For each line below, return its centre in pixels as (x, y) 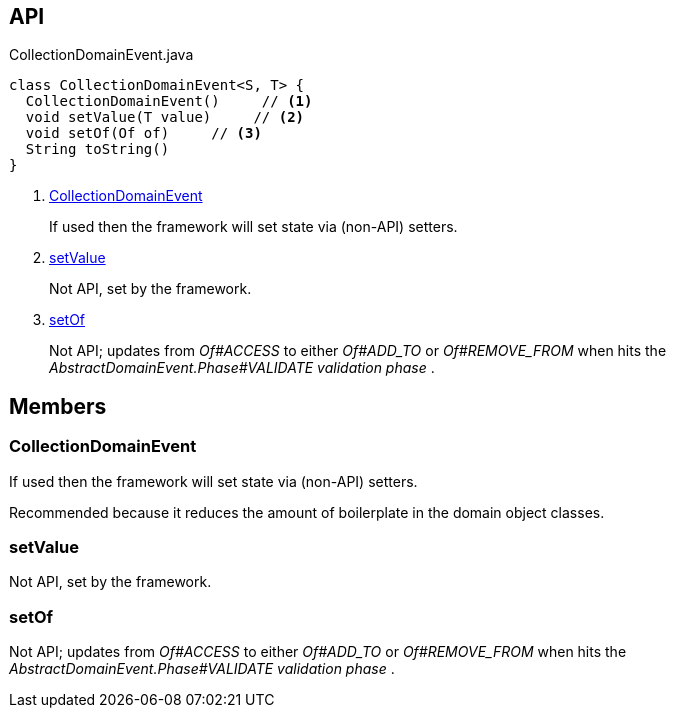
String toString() (97, 149)
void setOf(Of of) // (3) (143, 133)
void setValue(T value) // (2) (165, 117)
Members (58, 406)
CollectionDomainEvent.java (101, 55)
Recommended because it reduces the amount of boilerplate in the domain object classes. (307, 512)
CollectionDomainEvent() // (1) (169, 101)
